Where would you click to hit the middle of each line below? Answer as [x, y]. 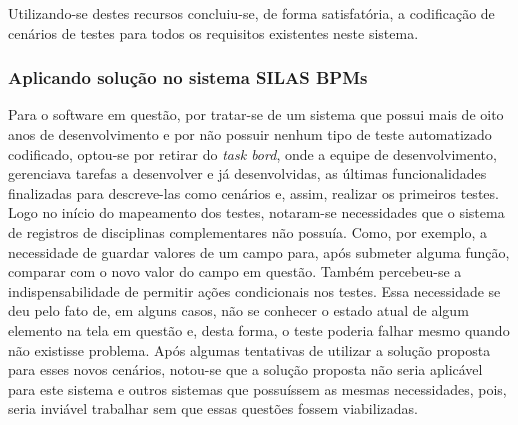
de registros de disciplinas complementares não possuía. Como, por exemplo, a [247, 231]
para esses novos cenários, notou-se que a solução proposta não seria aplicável [245, 369]
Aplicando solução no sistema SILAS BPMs [188, 77]
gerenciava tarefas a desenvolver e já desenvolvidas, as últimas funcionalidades [247, 173]
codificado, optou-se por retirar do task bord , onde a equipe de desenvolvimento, [252, 153]
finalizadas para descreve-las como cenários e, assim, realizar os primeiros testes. [253, 192]
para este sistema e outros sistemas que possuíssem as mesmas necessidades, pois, [257, 388]
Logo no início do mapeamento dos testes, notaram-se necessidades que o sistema [256, 212]
